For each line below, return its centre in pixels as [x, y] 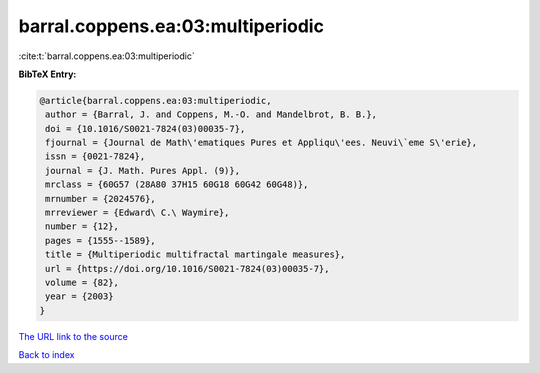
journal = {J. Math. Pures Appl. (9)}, [142, 170]
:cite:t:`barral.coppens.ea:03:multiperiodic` [106, 56]
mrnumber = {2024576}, [101, 198]
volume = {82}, [82, 282]
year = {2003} [79, 296]
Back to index [46, 355]
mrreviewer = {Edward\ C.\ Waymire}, [137, 213]
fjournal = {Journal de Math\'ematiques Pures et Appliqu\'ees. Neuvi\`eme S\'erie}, [261, 143]
